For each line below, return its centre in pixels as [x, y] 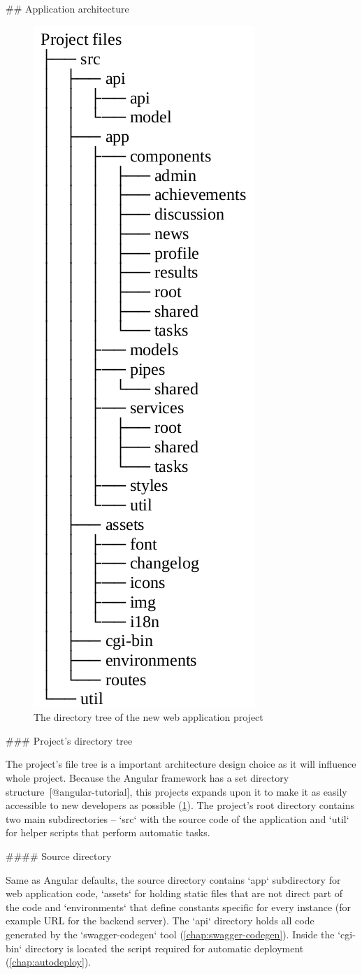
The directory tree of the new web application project [149, 717]
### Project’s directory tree [69, 740]
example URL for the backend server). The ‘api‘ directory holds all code [160, 921]
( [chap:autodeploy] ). [49, 962]
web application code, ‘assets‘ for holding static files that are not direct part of [174, 893]
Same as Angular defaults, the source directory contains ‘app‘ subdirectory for [173, 879]
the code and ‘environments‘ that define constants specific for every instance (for [179, 907]
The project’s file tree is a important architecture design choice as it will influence [181, 764]
